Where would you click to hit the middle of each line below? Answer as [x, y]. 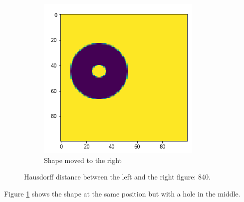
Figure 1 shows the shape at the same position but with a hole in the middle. [122, 193]
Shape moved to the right [83, 160]
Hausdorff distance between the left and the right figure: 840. [117, 177]
